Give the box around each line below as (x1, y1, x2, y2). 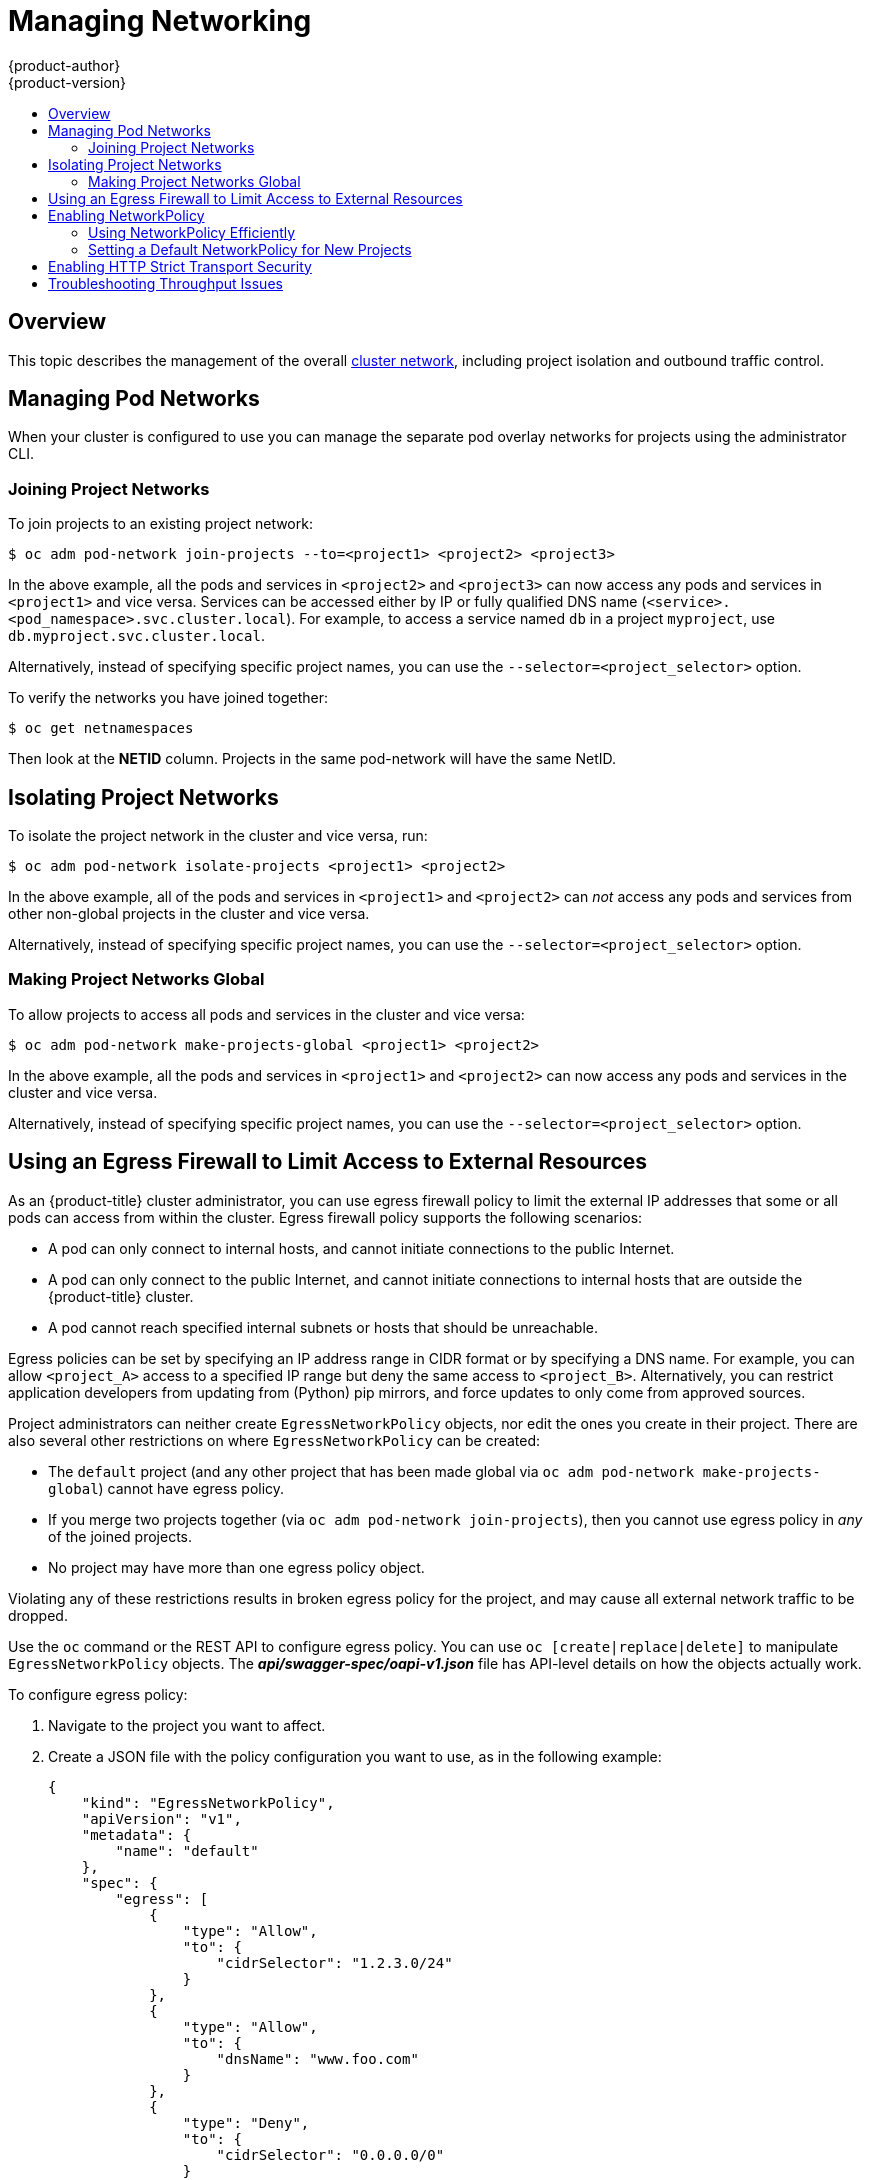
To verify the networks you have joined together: (8, 689, 328, 707)
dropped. (8, 1606, 68, 1624)
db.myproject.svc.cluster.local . (8, 627, 265, 645)
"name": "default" (115, 1842, 259, 1859)
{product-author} (8, 56, 121, 74)
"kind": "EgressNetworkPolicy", (81, 1794, 335, 1811)
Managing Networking (8, 4, 312, 38)
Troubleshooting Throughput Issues (48, 274, 283, 292)
